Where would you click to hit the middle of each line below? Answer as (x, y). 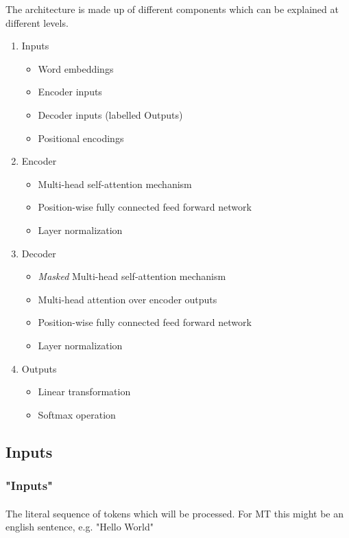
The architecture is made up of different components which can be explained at (172, 9)
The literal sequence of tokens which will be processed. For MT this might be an (174, 513)
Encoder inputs (70, 92)
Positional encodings (81, 138)
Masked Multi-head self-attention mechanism (132, 276)
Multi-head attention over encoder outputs (128, 299)
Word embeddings (76, 68)
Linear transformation (84, 391)
